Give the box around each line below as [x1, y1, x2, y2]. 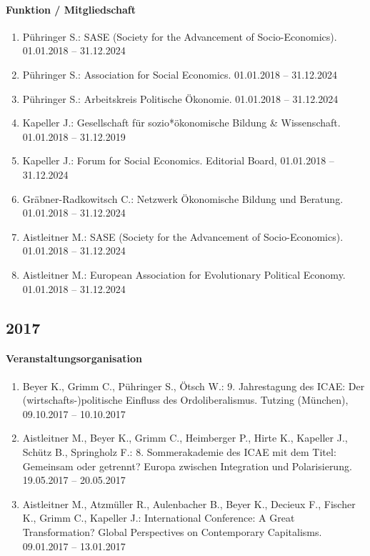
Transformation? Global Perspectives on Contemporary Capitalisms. [22, 525, 322, 540]
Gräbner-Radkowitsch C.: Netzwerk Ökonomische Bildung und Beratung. [22, 191, 344, 206]
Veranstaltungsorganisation [6, 351, 142, 366]
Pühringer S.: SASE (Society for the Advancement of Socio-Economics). [22, 29, 337, 44]
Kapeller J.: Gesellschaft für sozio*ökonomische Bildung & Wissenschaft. [22, 115, 341, 130]
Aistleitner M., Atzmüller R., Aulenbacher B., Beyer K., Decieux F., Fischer [22, 496, 356, 511]
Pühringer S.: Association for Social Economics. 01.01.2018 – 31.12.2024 [22, 66, 338, 81]
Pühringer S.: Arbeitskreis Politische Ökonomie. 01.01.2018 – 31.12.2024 [22, 91, 339, 106]
